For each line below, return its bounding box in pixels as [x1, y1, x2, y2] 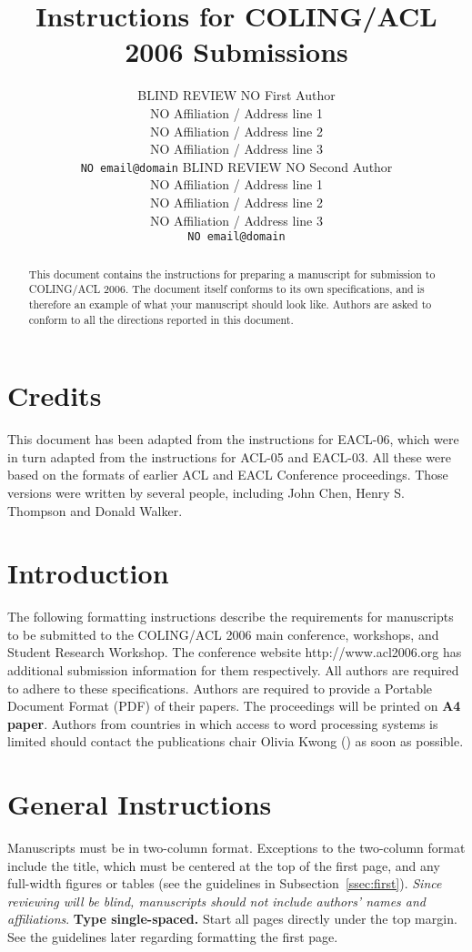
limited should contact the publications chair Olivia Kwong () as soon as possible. [7, 732, 464, 751]
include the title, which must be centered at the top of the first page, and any [7, 856, 440, 875]
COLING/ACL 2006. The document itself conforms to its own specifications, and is [28, 281, 425, 297]
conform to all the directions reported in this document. [28, 311, 294, 327]
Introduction [7, 554, 169, 592]
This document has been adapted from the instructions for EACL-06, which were [7, 430, 459, 449]
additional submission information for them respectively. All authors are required [7, 661, 459, 680]
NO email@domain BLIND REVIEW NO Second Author [80, 157, 393, 176]
